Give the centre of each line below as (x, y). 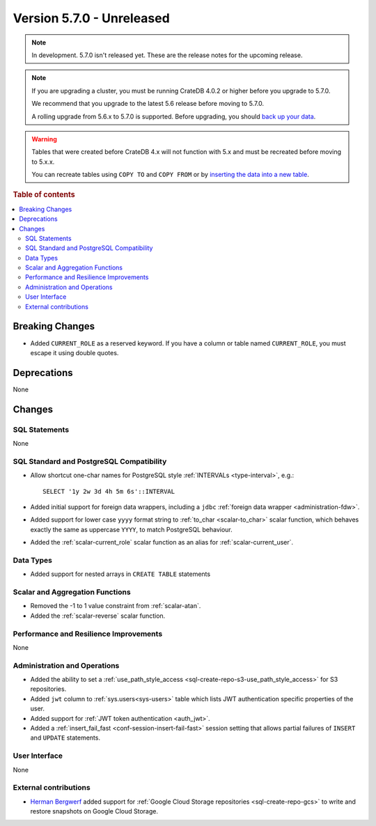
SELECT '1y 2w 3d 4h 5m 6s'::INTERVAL (109, 491)
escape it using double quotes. (75, 352)
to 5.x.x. (43, 162)
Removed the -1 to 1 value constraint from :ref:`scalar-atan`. (116, 606)
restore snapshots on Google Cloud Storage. (94, 811)
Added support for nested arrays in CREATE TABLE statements (120, 574)
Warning (44, 139)
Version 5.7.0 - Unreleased (91, 18)
